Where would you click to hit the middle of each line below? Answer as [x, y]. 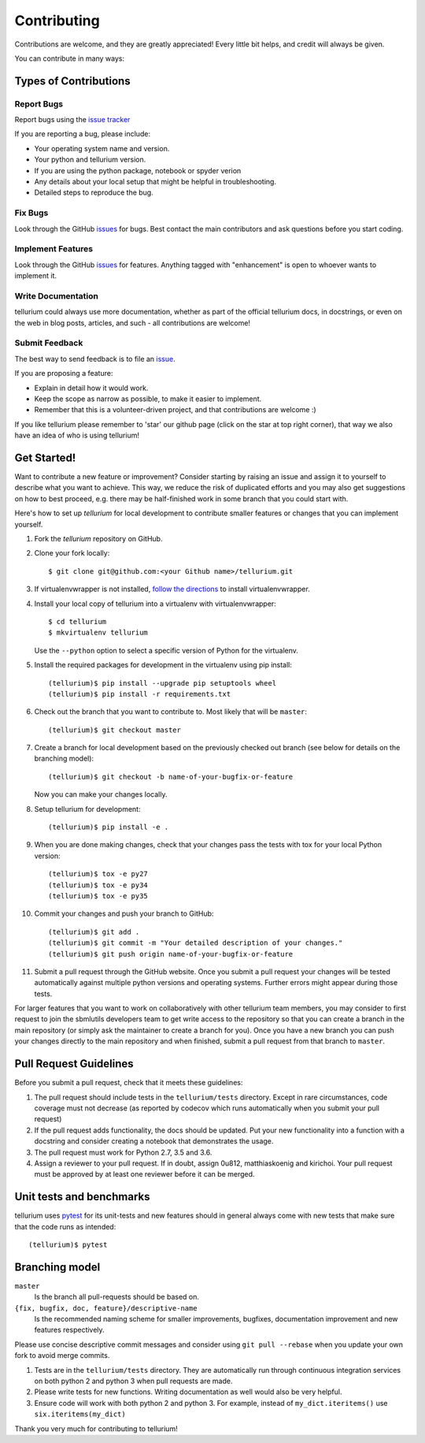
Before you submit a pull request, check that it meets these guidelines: [129, 1083]
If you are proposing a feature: [64, 374]
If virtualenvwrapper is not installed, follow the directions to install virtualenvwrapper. [172, 589]
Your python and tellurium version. [90, 160]
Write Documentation [56, 296]
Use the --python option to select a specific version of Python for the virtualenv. [166, 650]
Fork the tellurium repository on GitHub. [98, 538]
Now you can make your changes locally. [101, 794]
